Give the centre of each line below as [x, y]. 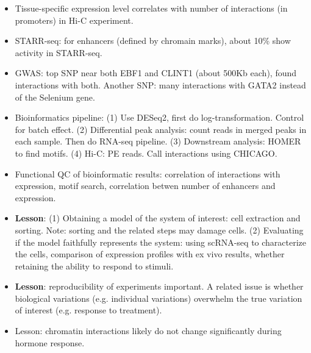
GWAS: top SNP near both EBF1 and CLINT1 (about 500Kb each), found [156, 73]
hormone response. [50, 342]
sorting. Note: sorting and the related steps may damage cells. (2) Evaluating [159, 230]
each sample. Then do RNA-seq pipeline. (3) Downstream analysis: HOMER [158, 141]
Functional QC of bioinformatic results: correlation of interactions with [148, 173]
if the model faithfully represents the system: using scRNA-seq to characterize [161, 242]
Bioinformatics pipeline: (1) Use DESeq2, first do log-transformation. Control [159, 117]
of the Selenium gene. [55, 97]
